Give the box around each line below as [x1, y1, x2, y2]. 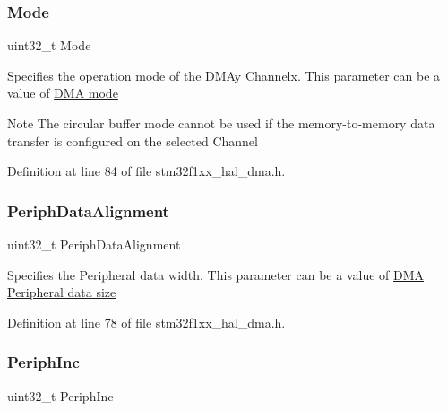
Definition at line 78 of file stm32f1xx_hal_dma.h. [7, 312, 286, 331]
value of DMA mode [7, 83, 118, 102]
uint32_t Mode [7, 36, 91, 55]
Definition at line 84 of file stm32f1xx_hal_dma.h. [7, 162, 286, 180]
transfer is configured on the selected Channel [7, 131, 258, 150]
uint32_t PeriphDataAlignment [7, 235, 181, 253]
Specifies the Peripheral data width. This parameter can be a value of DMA [7, 265, 425, 284]
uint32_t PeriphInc [7, 386, 114, 405]
